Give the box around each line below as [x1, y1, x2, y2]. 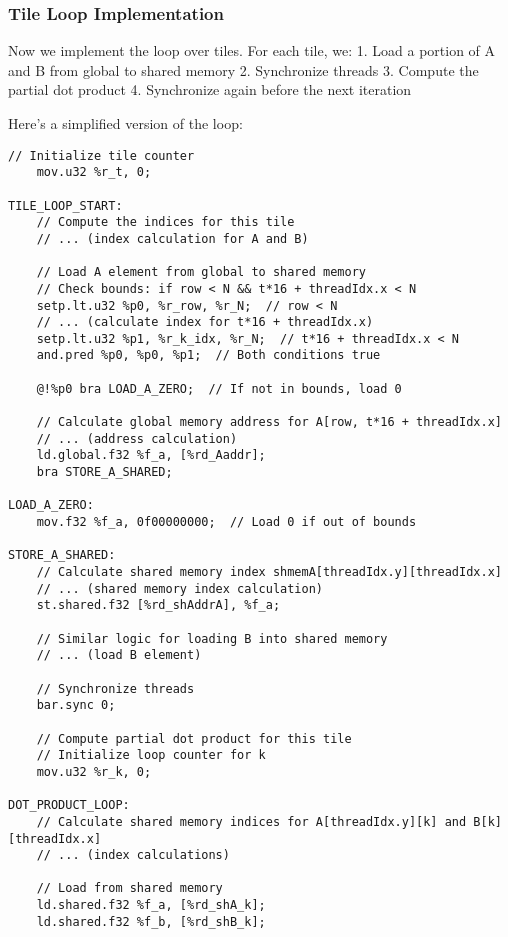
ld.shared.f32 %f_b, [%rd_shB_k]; [36, 914, 266, 929]
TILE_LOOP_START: [8, 198, 123, 213]
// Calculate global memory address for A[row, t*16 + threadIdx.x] [36, 415, 502, 430]
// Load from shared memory [36, 881, 223, 896]
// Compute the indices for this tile [36, 215, 295, 230]
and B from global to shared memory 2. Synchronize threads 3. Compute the [8, 59, 479, 80]
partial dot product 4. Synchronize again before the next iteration [8, 79, 412, 100]
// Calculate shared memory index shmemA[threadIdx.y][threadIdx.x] [36, 565, 502, 579]
